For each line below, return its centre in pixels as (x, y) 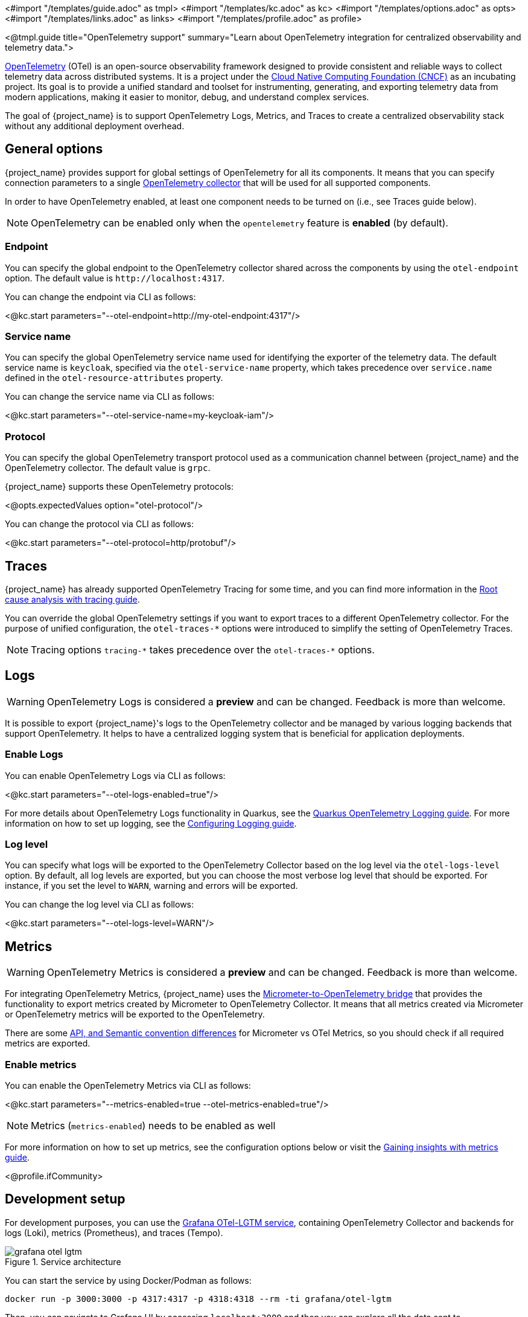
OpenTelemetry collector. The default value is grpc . (108, 468)
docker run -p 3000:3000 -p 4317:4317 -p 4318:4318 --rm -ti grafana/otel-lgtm (198, 1299)
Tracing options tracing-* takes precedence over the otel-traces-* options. (203, 649)
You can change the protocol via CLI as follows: (99, 524)
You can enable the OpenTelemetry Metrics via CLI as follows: (128, 1085)
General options (54, 149)
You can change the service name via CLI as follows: (110, 397)
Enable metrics (41, 1064)
